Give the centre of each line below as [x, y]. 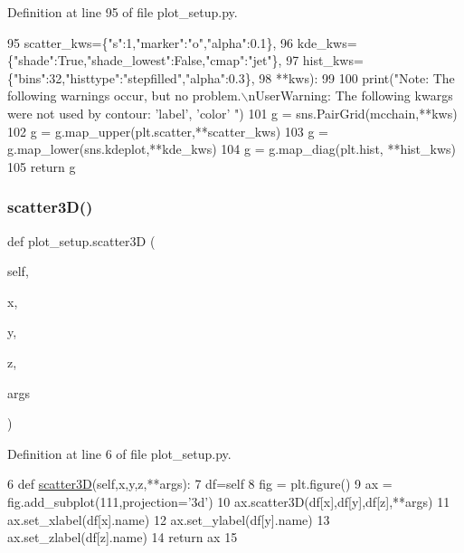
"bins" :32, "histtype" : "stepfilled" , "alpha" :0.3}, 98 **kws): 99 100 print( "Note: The [234, 77]
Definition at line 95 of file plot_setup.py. [123, 12]
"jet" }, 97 [274, 60]
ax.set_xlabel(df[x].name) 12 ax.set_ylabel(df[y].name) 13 [169, 519]
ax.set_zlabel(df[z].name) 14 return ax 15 [123, 537]
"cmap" [225, 60]
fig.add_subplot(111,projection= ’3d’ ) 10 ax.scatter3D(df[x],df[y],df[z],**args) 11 [229, 501]
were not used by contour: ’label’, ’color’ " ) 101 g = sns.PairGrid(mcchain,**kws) [232, 113]
